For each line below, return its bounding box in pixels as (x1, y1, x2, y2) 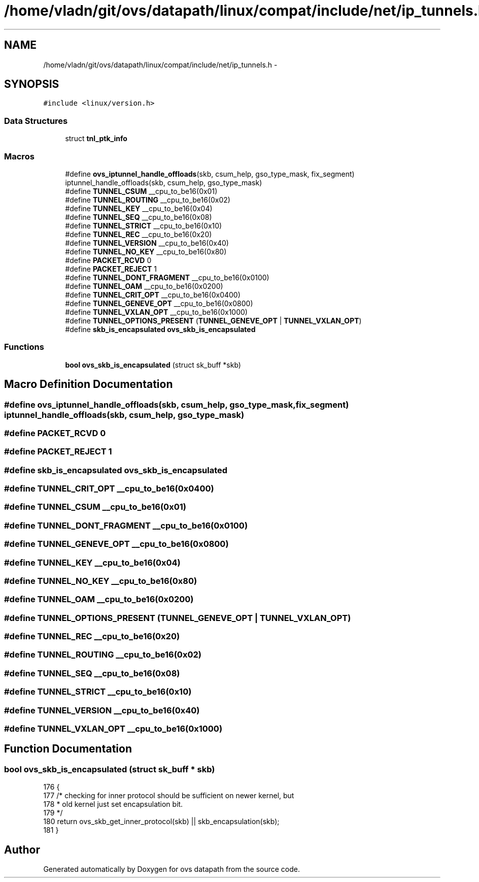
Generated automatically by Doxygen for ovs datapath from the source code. (43, 864, 300, 873)
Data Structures (4, 115, 68, 126)
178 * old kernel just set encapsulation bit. (43, 800, 183, 809)
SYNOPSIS (4, 78, 59, 91)
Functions (4, 342, 44, 352)
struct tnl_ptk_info (65, 134, 127, 143)
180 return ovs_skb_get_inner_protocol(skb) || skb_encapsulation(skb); (43, 817, 280, 826)
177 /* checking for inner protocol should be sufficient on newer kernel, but (43, 791, 294, 800)
